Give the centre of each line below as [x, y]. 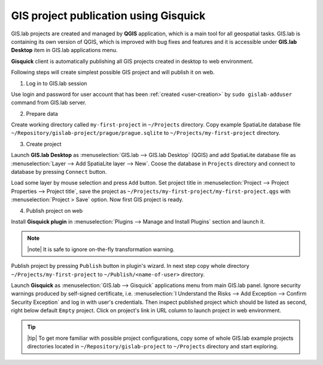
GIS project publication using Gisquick [108, 16]
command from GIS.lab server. [49, 102]
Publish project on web [54, 210]
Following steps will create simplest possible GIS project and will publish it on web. [113, 73]
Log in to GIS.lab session [57, 83]
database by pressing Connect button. [59, 172]
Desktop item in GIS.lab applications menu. [64, 50]
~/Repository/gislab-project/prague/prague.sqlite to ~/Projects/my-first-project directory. [146, 133]
